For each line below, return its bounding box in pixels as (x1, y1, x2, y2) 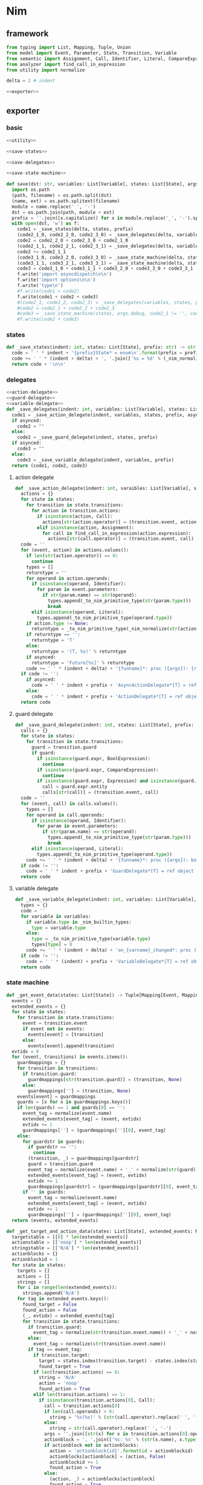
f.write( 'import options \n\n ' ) (17, 277, 96, 283)
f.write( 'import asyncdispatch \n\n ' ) (17, 271, 112, 277)
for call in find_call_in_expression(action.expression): (42, 530, 192, 537)
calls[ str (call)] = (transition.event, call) (42, 789, 159, 796)
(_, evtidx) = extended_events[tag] (22, 1312, 115, 1318)
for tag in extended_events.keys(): (17, 1296, 110, 1302)
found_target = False (22, 1301, 77, 1308)
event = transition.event (22, 1020, 88, 1027)
